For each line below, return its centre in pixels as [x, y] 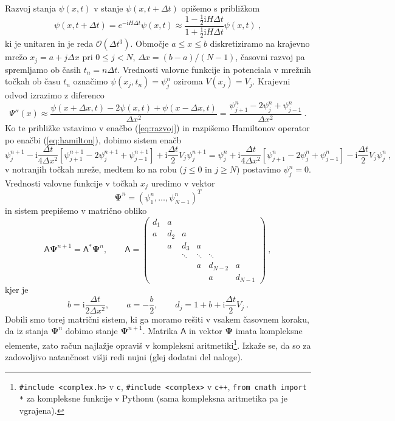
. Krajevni [271, 81]
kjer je [17, 289]
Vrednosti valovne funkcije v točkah [71, 183]
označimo [91, 81]
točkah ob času [33, 81]
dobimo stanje [91, 331]
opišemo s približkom [221, 8]
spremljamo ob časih [43, 69]
